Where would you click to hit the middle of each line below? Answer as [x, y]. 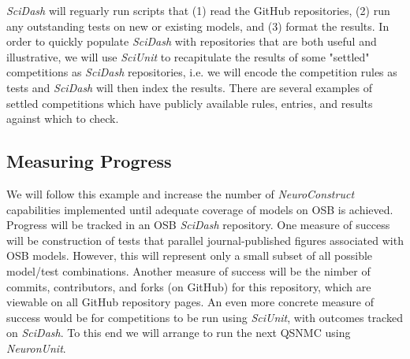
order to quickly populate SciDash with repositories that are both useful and [192, 41]
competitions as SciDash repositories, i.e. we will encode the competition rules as [202, 72]
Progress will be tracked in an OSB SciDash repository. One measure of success [198, 225]
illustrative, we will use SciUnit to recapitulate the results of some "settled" [188, 56]
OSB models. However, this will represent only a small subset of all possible [190, 255]
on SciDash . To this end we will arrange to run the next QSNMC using [179, 333]
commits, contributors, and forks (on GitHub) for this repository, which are [189, 286]
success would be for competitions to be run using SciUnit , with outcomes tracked [205, 317]
